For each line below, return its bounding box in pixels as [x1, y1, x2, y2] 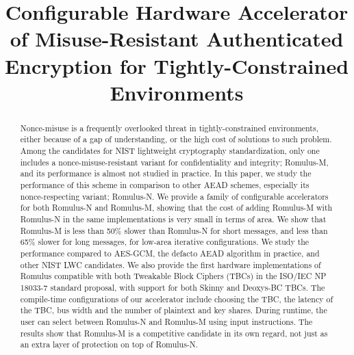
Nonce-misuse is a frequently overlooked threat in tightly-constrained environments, [20, 122, 318, 133]
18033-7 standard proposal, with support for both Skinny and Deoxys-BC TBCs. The [20, 281, 325, 293]
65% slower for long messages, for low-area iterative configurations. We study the [20, 236, 309, 248]
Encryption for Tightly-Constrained [4, 51, 349, 79]
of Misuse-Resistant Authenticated [10, 25, 344, 53]
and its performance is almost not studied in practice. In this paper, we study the [20, 168, 312, 179]
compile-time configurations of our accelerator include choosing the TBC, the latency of [20, 293, 333, 304]
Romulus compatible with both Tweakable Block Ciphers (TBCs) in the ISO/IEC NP [20, 270, 327, 282]
